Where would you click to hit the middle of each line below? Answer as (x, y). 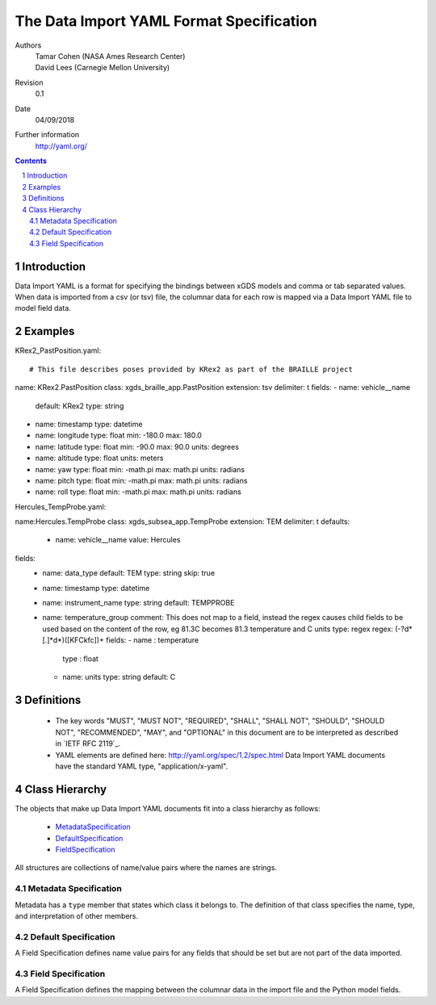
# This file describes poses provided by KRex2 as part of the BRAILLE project (191, 369)
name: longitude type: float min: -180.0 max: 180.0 (118, 435)
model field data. (43, 308)
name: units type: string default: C (119, 676)
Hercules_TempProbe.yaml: (61, 507)
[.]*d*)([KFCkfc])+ (73, 640)
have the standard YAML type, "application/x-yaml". (142, 766)
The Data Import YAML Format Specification (166, 21)
